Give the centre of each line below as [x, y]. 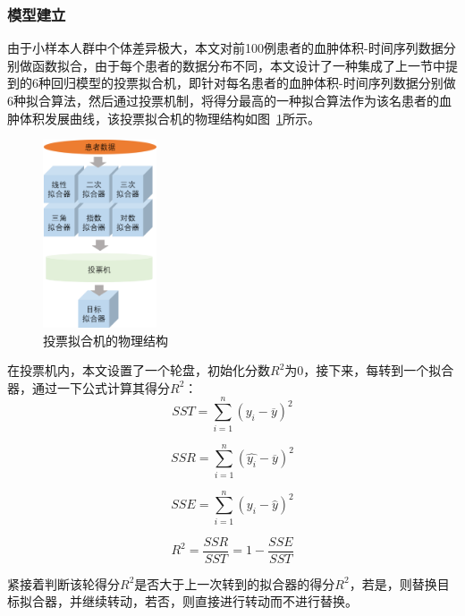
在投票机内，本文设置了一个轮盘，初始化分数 [139, 370]
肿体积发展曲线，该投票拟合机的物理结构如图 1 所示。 [164, 118]
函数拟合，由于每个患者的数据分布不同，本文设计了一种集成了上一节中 [238, 65]
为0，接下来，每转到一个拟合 [369, 370]
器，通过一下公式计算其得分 [89, 387]
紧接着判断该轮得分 [63, 583]
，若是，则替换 [393, 583]
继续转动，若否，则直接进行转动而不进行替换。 [220, 601]
